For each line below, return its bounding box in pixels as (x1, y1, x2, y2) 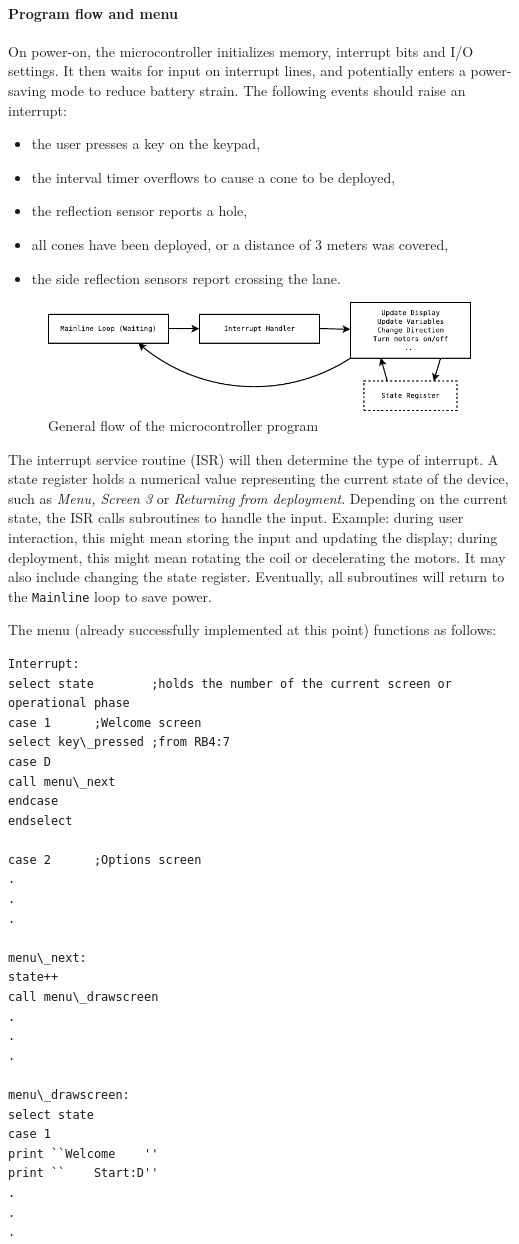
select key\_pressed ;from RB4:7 (8, 735, 230, 750)
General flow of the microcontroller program (48, 414, 319, 435)
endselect (8, 813, 73, 828)
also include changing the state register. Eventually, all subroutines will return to (8, 566, 505, 587)
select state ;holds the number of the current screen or (8, 676, 452, 691)
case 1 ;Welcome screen (8, 715, 202, 730)
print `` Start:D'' (8, 1166, 159, 1181)
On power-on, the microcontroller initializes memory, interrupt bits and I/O (8, 40, 474, 61)
